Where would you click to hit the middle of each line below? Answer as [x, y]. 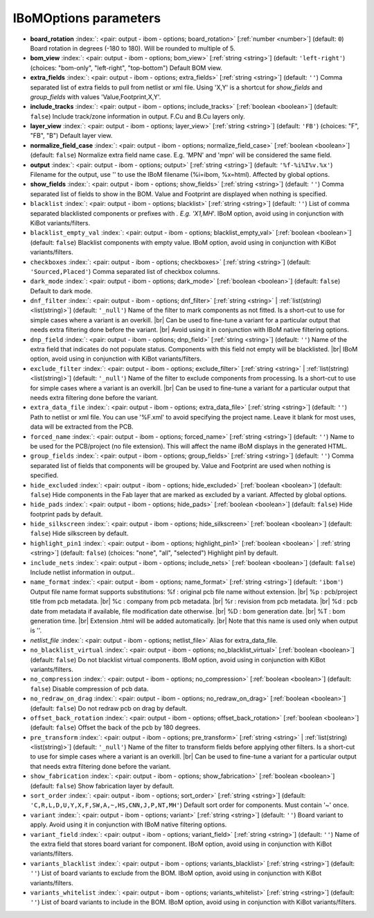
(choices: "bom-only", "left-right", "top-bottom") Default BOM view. [126, 68]
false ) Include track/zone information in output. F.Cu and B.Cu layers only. [137, 116]
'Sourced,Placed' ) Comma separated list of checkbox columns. [125, 271]
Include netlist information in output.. [82, 573]
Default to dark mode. [61, 291]
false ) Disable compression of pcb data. [89, 688]
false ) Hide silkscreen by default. [79, 533]
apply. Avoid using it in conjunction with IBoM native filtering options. [128, 824]
